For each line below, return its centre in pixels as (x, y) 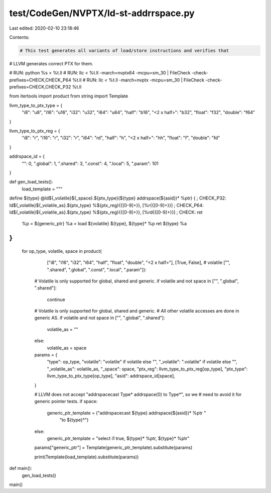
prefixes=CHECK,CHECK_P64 (40, 80)
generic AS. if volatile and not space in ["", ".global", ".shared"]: (100, 318)
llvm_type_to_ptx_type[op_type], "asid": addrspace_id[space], (111, 376)
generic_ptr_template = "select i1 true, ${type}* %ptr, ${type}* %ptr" (118, 438)
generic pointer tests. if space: (66, 402)
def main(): (21, 468)
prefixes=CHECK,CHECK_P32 (40, 87)
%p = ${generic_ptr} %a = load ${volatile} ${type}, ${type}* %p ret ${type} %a (104, 224)
